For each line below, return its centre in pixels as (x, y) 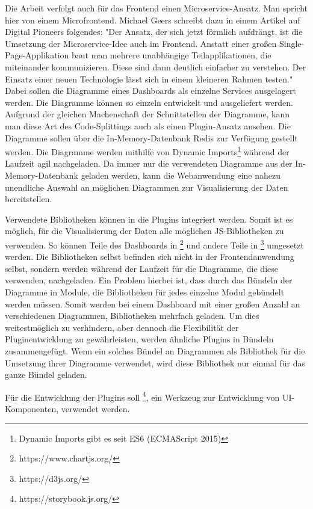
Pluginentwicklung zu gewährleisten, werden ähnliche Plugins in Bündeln (139, 339)
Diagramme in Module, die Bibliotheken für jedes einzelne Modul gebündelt (145, 292)
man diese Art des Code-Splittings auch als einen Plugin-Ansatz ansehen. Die (148, 125)
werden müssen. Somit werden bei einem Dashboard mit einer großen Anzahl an (153, 304)
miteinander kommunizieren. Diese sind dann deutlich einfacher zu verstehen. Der (156, 66)
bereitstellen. (29, 199)
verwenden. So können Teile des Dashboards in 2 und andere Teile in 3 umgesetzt (154, 244)
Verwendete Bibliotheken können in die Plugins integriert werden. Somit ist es (149, 219)
